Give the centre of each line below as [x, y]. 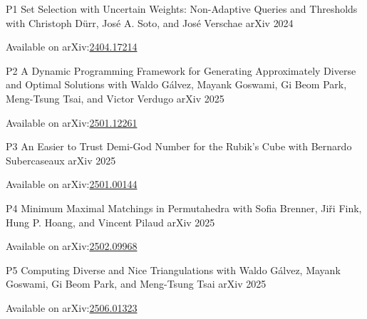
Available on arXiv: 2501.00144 [72, 184]
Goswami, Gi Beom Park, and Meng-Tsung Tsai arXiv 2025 [136, 284]
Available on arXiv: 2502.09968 [72, 246]
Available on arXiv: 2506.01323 [72, 307]
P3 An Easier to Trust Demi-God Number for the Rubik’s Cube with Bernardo [179, 146]
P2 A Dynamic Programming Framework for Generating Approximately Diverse [181, 70]
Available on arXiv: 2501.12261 [72, 122]
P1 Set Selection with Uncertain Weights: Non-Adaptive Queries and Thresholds [182, 9]
